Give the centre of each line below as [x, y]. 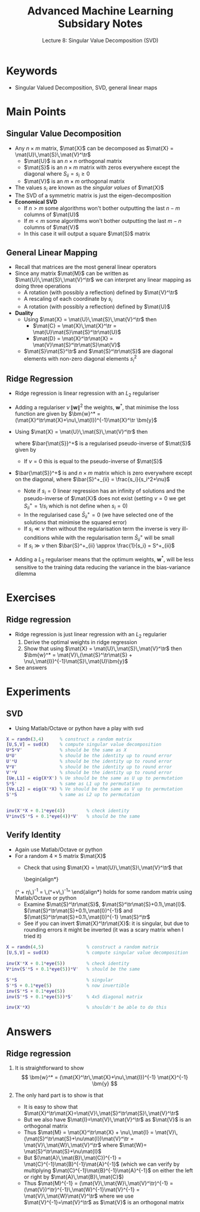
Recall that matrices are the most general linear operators [86, 267]
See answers [31, 667]
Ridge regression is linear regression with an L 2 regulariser [87, 394]
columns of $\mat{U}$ [51, 214]
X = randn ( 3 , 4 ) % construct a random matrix [69, 739]
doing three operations [43, 286]
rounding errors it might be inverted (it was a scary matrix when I [104, 930]
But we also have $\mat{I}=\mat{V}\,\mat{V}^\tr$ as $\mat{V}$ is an [107, 1120]
